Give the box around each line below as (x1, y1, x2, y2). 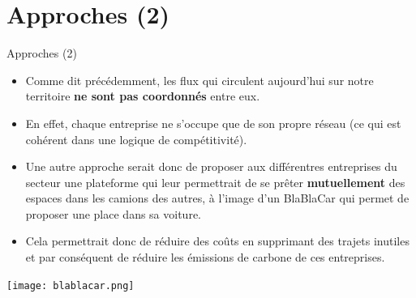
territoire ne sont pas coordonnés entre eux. (25, 87, 260, 104)
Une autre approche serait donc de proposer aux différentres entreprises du (25, 158, 397, 175)
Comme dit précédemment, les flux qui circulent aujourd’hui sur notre (25, 71, 374, 88)
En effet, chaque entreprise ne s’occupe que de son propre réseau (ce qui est (25, 114, 401, 131)
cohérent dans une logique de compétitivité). (25, 130, 247, 147)
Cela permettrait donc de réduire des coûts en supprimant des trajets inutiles (25, 232, 410, 249)
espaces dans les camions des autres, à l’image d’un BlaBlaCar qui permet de (25, 189, 410, 206)
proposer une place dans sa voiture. (25, 205, 201, 222)
